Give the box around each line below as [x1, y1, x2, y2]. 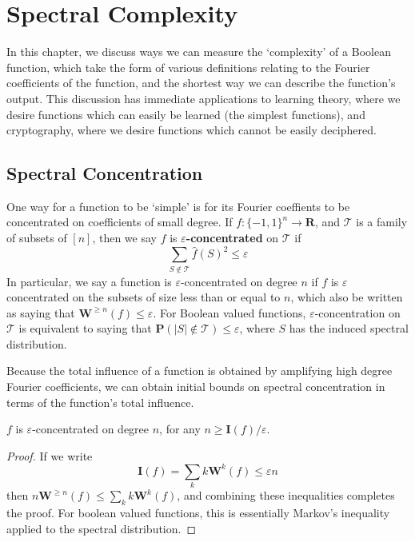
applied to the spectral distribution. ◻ [6, 520, 197, 536]
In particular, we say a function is [6, 273, 172, 289]
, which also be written [290, 289, 403, 305]
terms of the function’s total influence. [6, 393, 194, 410]
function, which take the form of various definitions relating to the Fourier [6, 58, 370, 75]
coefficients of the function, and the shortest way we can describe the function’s [6, 74, 396, 91]
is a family [356, 213, 408, 230]
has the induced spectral [289, 320, 409, 337]
